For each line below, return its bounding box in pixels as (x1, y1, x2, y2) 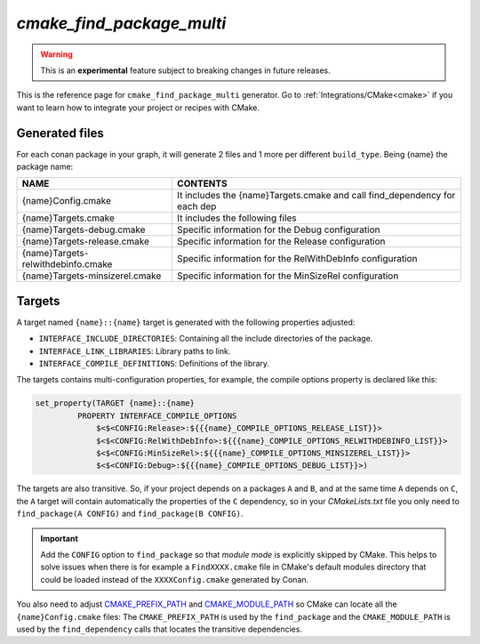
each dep (176, 200, 217, 213)
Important (40, 533, 79, 543)
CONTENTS (176, 178, 228, 190)
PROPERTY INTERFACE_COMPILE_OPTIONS (76, 410, 237, 421)
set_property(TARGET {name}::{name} (35, 398, 196, 408)
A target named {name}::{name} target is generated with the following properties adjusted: (16, 317, 356, 327)
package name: (16, 161, 74, 173)
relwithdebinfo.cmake (21, 258, 113, 270)
